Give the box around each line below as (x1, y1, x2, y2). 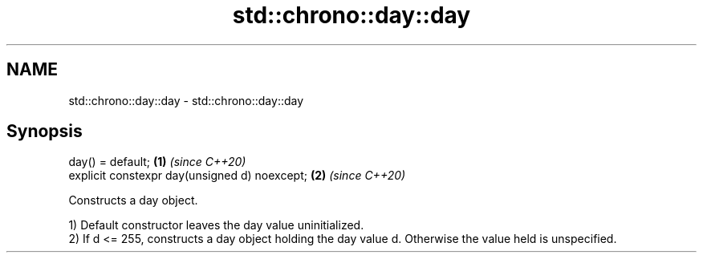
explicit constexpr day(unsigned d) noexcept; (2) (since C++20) (68, 168, 406, 183)
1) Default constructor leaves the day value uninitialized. (68, 218, 364, 233)
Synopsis (6, 121, 83, 142)
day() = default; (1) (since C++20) (68, 155, 246, 169)
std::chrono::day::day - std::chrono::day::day (68, 93, 304, 107)
